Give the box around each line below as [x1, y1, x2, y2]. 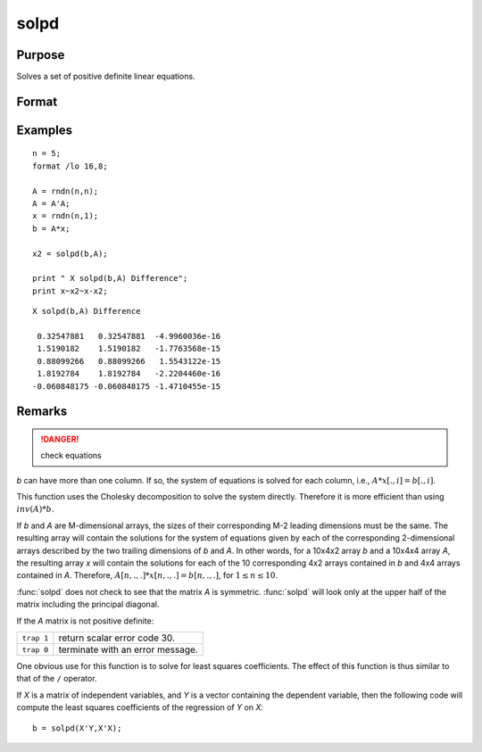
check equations [40, 450, 102, 461]
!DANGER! [40, 434, 79, 444]
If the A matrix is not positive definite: [16, 616, 154, 626]
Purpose [16, 47, 65, 62]
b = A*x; [32, 223, 71, 234]
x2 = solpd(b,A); [32, 248, 108, 259]
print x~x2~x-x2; [32, 285, 108, 296]
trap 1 [21, 633, 49, 642]
